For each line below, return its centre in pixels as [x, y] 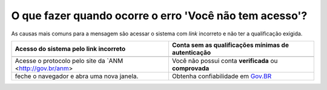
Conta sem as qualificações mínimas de [230, 45]
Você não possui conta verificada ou [225, 61]
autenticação [191, 52]
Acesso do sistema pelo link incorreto [70, 49]
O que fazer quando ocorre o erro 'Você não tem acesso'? [159, 16]
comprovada [190, 68]
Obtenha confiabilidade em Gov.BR [222, 76]
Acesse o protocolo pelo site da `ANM [69, 61]
